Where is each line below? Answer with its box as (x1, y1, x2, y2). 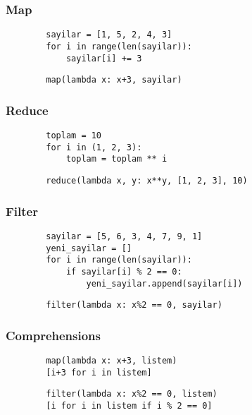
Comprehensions (6, 326, 101, 344)
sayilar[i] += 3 (65, 53, 142, 64)
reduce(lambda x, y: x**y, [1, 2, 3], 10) (46, 176, 248, 186)
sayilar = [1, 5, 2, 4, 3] (46, 30, 172, 40)
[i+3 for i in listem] (46, 367, 152, 378)
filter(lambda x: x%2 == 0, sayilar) (46, 300, 222, 311)
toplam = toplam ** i (65, 154, 168, 164)
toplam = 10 (46, 131, 102, 141)
